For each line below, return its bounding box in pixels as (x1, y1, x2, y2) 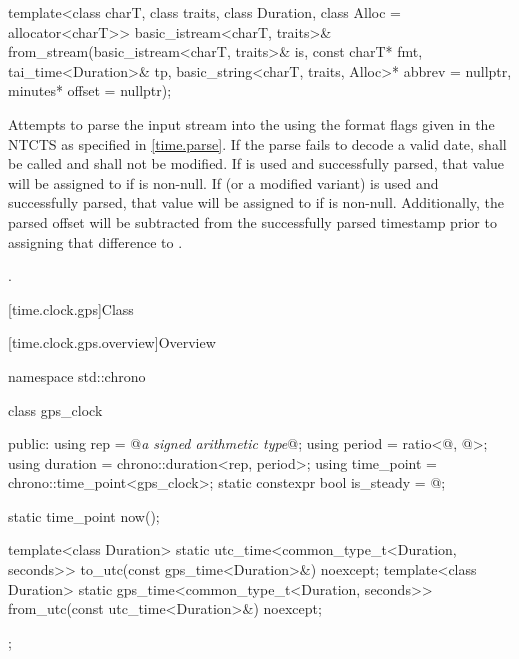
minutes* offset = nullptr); (8, 80, 172, 101)
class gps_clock (8, 399, 103, 420)
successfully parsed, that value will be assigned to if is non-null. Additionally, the (8, 192, 505, 213)
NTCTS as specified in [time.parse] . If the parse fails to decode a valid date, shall (8, 133, 507, 154)
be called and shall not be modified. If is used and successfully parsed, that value (8, 153, 505, 174)
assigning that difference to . (8, 231, 183, 252)
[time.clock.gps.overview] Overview (8, 332, 216, 353)
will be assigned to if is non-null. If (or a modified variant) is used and (8, 172, 439, 193)
